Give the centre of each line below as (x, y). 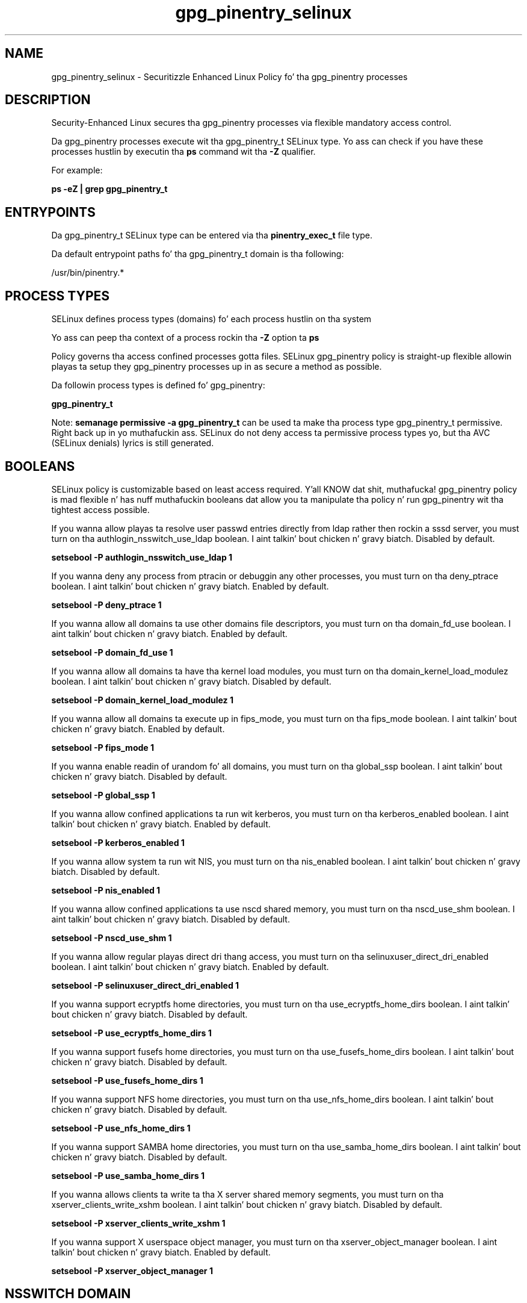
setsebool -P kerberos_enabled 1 (118, 842)
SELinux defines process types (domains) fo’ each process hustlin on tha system (211, 319)
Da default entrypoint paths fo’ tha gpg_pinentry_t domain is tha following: (198, 254)
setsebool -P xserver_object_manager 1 (132, 1270)
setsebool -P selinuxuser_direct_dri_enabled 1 (145, 985)
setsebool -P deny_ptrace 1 (106, 605)
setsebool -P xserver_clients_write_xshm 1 (138, 1223)
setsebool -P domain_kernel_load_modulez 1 (142, 700)
